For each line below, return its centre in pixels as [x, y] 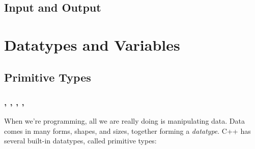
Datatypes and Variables [92, 44]
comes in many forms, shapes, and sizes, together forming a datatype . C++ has [127, 131]
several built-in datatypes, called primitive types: [80, 141]
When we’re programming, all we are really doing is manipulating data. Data [124, 121]
